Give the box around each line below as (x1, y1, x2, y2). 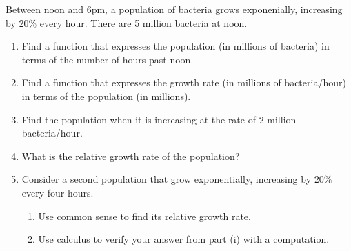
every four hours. (21, 185, 94, 199)
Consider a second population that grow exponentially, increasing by (21, 172, 312, 186)
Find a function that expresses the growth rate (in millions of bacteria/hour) (21, 75, 346, 90)
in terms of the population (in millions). (21, 88, 191, 103)
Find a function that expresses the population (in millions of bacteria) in (21, 39, 330, 53)
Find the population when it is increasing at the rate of (21, 112, 256, 126)
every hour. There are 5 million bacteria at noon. (39, 15, 248, 30)
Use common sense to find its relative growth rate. (38, 208, 251, 223)
